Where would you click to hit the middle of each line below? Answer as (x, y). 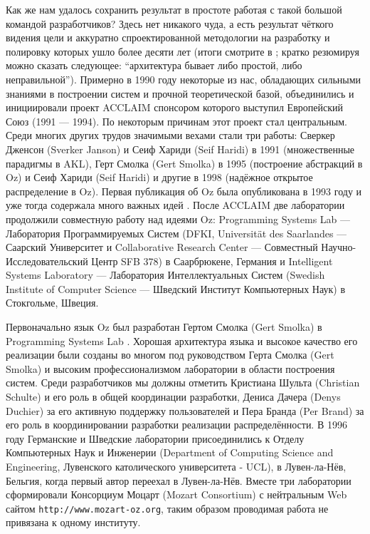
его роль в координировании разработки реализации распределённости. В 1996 (176, 425)
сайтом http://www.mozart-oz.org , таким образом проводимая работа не (167, 508)
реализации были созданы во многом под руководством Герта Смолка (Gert (170, 355)
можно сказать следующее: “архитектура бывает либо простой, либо (154, 65)
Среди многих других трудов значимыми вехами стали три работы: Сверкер (170, 135)
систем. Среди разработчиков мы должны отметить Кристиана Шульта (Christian (183, 382)
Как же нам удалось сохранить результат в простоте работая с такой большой (174, 9)
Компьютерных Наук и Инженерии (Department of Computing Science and (170, 452)
